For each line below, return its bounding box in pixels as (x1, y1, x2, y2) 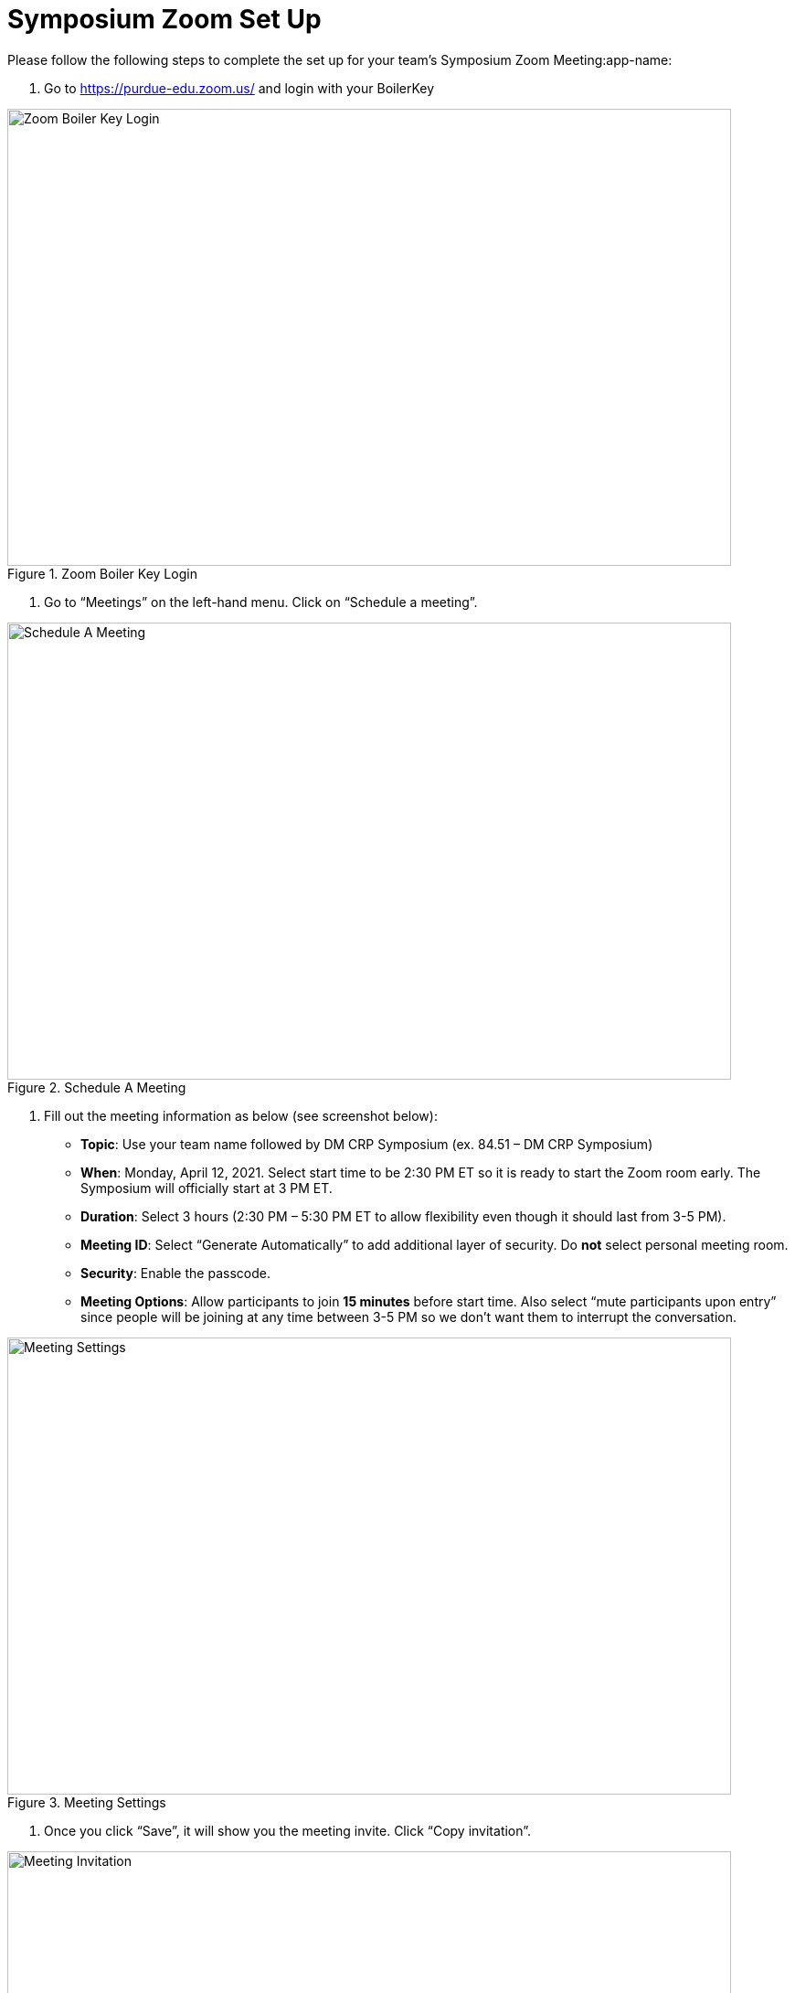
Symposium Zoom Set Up (7, 4, 322, 35)
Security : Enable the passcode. (80, 1264, 270, 1281)
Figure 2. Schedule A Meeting (7, 1079, 186, 1095)
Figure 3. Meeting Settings (7, 1794, 166, 1810)
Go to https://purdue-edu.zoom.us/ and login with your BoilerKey (44, 80, 435, 96)
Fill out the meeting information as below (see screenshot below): (44, 1107, 438, 1124)
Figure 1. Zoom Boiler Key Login (7, 565, 197, 581)
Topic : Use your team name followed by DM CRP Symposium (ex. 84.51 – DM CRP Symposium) (80, 1135, 653, 1152)
